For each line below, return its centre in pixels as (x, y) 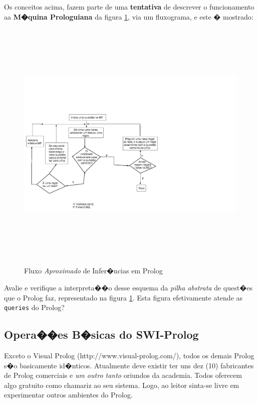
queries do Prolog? (34, 307)
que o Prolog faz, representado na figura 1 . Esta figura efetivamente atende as (123, 297)
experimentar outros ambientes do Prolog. (68, 395)
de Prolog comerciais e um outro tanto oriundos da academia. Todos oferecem (123, 375)
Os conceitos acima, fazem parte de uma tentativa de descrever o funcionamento (129, 7)
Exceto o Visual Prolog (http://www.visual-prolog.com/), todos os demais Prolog (129, 355)
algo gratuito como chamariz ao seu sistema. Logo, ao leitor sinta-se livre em (122, 385)
